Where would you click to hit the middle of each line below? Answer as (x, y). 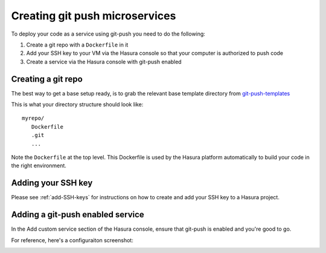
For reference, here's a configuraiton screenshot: (72, 240)
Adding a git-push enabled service (78, 215)
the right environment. (39, 165)
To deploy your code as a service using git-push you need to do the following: (108, 34)
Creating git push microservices (94, 16)
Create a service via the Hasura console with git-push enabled (104, 62)
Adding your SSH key (52, 183)
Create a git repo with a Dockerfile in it (77, 45)
